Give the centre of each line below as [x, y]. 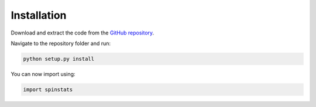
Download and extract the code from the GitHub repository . [83, 33]
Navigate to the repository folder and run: [61, 43]
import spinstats [48, 89]
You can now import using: [43, 74]
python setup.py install [59, 59]
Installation [39, 15]
